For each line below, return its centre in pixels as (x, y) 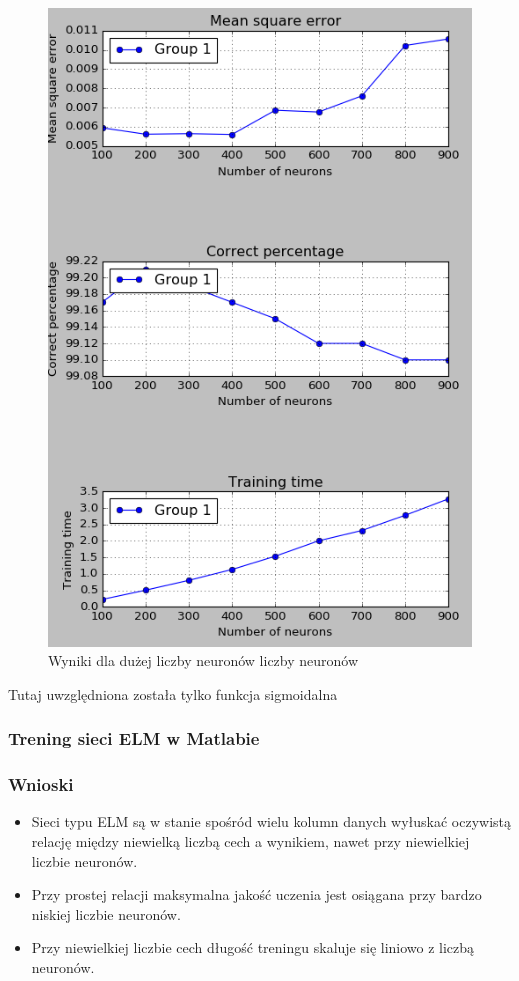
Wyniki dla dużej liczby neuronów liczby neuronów (203, 660)
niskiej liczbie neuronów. (106, 913)
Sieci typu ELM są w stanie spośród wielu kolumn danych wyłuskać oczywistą (271, 821)
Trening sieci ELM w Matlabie (134, 738)
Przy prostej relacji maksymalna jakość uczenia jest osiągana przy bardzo (256, 894)
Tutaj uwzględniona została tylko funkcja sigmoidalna (173, 693)
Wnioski (41, 784)
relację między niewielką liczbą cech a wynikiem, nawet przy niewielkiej (250, 841)
